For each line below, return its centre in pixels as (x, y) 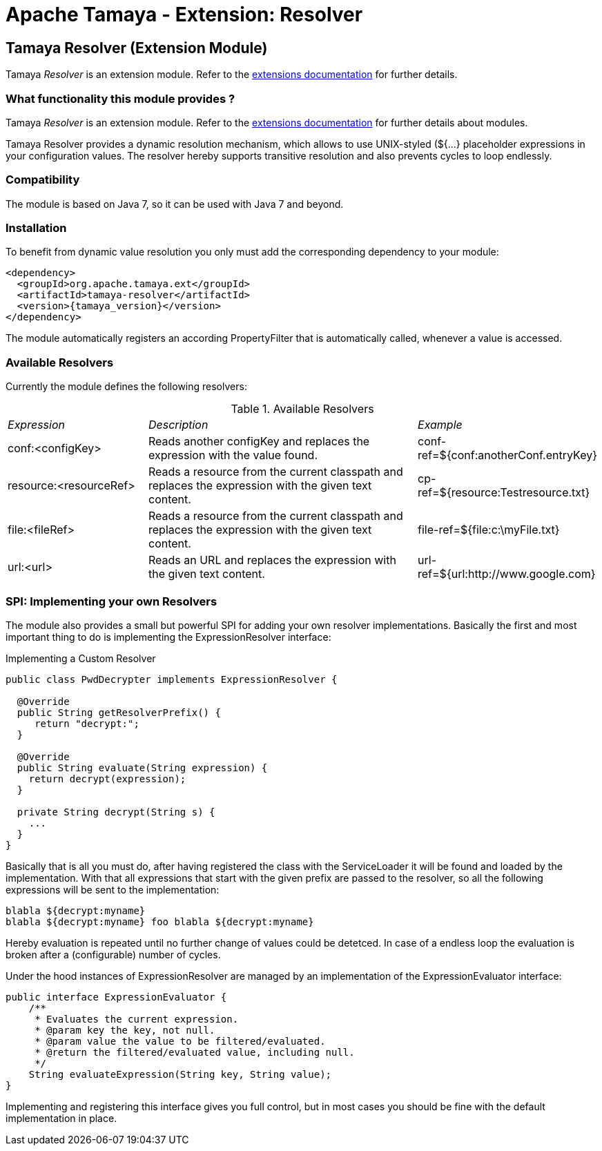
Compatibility (43, 180)
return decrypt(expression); (107, 778)
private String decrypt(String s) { (116, 812)
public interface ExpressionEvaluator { (116, 997)
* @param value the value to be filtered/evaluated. (180, 1041)
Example (440, 425)
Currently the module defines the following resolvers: (126, 387)
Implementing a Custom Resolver (81, 658)
